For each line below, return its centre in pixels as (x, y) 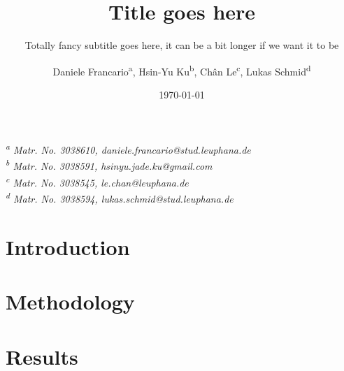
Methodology (70, 301)
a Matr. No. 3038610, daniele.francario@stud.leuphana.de (128, 149)
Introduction (68, 246)
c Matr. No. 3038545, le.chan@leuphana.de (97, 181)
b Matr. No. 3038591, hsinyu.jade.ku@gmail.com (109, 165)
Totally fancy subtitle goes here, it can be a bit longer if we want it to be (182, 45)
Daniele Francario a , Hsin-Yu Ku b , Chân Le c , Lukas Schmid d (182, 70)
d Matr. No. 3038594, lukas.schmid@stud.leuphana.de (120, 197)
